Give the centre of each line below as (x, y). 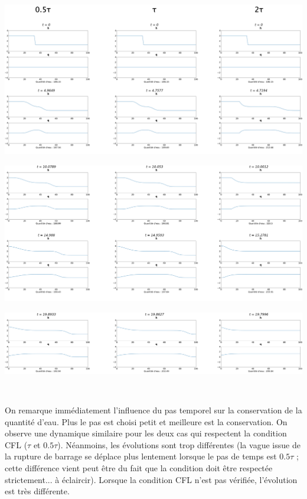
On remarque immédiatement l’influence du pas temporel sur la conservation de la (153, 410)
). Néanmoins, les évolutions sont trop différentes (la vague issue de (179, 444)
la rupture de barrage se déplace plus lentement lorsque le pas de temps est (141, 456)
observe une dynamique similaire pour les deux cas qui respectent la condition (146, 433)
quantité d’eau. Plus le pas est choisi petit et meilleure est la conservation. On (146, 421)
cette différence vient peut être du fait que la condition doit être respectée (139, 468)
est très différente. (37, 491)
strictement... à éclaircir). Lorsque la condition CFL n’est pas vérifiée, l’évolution (151, 479)
